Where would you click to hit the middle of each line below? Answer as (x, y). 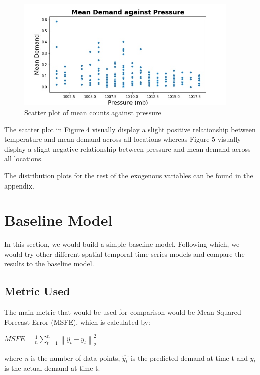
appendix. (19, 185)
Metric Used (37, 291)
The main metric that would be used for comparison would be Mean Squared (123, 312)
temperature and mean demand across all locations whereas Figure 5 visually (123, 139)
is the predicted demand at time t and (189, 358)
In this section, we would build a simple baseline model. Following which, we (122, 244)
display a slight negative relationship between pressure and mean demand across (127, 149)
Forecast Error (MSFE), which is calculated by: (77, 321)
